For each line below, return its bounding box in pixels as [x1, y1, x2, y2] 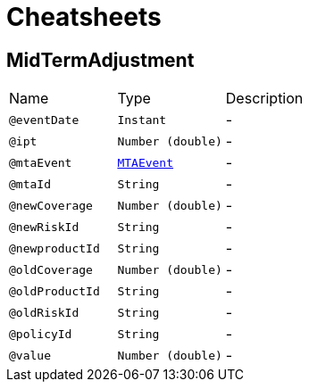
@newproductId [9, 241, 100, 255]
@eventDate [9, 112, 79, 127]
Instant [117, 112, 167, 127]
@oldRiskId [9, 305, 79, 319]
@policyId [9, 327, 72, 341]
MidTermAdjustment [6, 48, 195, 71]
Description [225, 89, 304, 108]
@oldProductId [9, 284, 100, 298]
